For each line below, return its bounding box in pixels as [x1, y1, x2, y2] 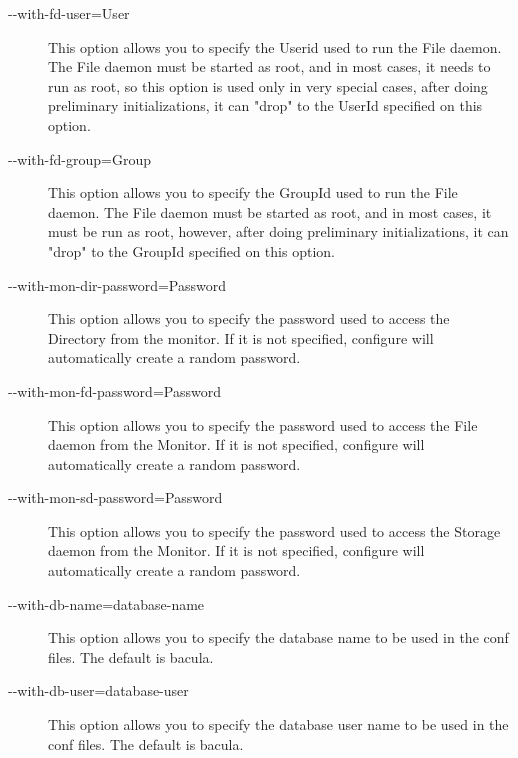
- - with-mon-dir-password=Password [8, 274, 227, 295]
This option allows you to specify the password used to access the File [48, 414, 478, 435]
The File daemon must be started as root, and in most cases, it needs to [48, 56, 491, 77]
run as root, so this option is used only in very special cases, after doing [48, 75, 488, 96]
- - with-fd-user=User [8, 3, 130, 23]
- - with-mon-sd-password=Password [8, 487, 223, 508]
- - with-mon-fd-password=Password [8, 380, 221, 401]
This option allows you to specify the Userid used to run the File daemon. [48, 36, 502, 57]
